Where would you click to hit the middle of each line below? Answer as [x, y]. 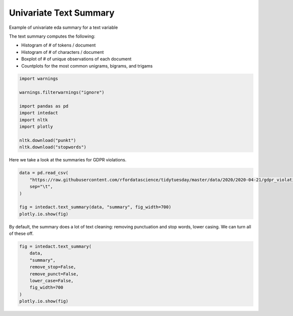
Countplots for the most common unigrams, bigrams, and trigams [87, 66]
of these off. [21, 234]
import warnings [39, 79]
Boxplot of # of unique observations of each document [76, 59]
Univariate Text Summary [62, 13]
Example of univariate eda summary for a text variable [63, 27]
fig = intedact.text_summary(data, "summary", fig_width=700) [95, 207]
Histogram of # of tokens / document [59, 45]
